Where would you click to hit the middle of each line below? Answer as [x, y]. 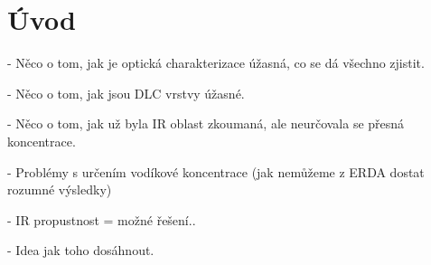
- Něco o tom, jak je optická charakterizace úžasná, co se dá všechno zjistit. [216, 63]
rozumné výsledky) [60, 189]
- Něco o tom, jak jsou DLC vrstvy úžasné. [126, 93]
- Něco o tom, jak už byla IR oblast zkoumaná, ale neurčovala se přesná [206, 123]
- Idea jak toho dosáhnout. [81, 250]
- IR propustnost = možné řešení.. [102, 219]
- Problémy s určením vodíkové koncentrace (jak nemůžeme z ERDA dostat [216, 171]
